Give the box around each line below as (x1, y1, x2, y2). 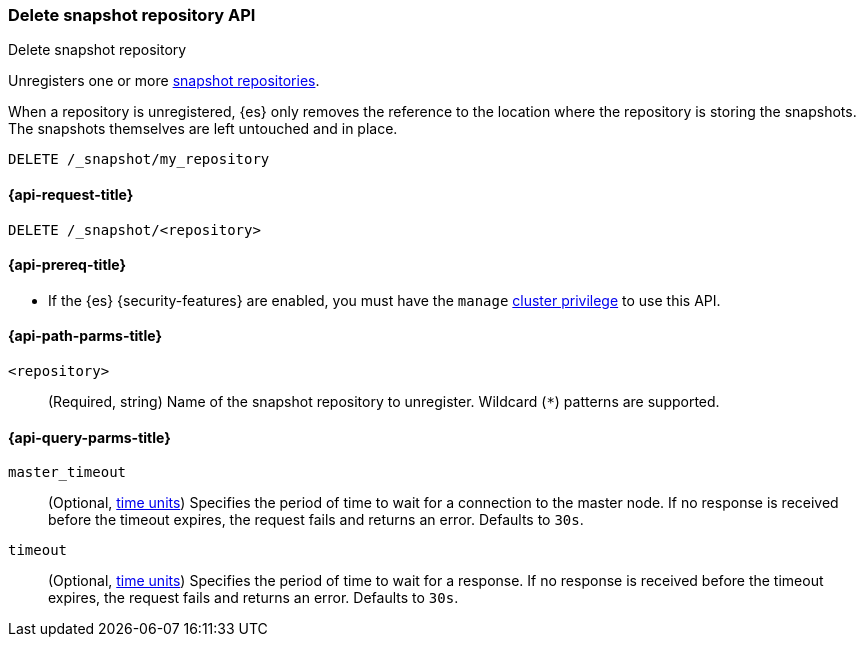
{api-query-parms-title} (8, 428, 171, 446)
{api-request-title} (8, 185, 134, 203)
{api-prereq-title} (8, 256, 127, 274)
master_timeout (8, 464, 127, 481)
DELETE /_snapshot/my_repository (8, 151, 270, 168)
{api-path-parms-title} (8, 327, 163, 345)
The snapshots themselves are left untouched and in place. (8, 120, 398, 138)
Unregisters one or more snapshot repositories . (8, 72, 320, 90)
